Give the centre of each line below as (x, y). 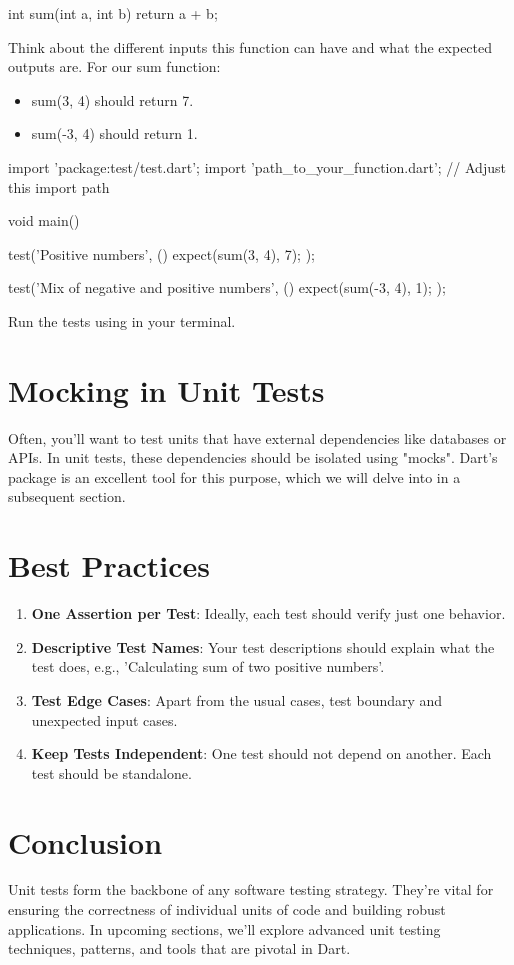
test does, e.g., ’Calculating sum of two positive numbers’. (208, 666)
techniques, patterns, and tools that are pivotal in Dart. (179, 948)
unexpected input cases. (104, 719)
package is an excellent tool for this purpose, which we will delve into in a (234, 476)
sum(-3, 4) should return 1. (114, 133)
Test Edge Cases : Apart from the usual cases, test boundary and (237, 699)
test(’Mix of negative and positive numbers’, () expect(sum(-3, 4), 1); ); (227, 287)
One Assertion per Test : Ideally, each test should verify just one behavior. (268, 613)
